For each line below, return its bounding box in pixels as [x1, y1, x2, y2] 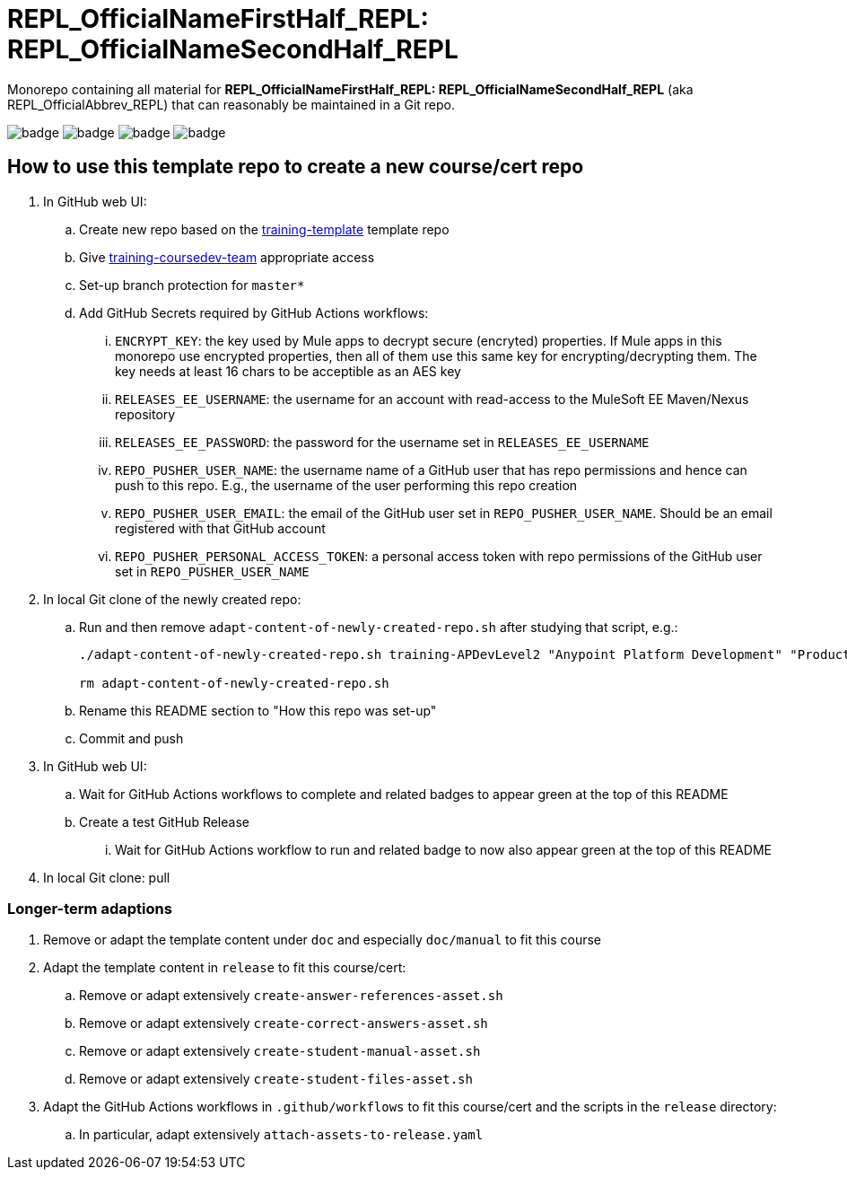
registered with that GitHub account [115, 520, 326, 536]
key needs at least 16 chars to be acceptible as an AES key [115, 363, 461, 379]
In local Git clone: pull [43, 869, 170, 885]
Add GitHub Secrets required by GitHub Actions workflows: [79, 304, 429, 321]
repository [115, 406, 176, 422]
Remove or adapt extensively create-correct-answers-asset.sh [79, 1015, 488, 1032]
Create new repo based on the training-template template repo [79, 221, 450, 237]
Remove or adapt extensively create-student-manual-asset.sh [79, 1043, 481, 1059]
